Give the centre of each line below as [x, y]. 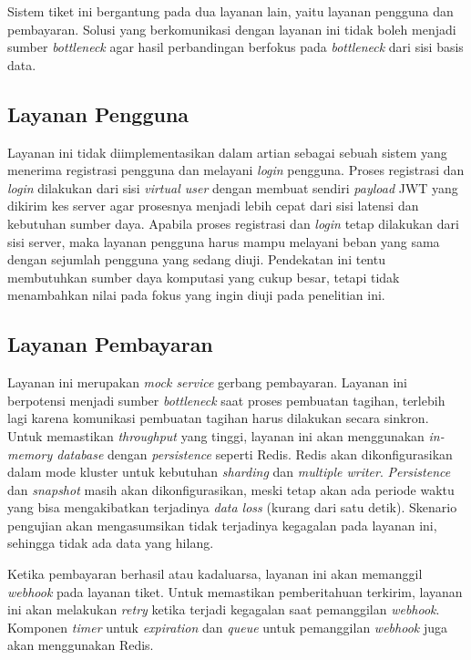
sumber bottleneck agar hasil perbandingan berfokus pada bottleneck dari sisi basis [235, 47]
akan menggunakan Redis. [81, 645]
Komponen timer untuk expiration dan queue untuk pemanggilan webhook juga [227, 627]
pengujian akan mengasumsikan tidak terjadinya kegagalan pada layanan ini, [222, 525]
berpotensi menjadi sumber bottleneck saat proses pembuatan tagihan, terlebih [226, 400]
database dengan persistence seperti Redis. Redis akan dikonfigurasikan [255, 454]
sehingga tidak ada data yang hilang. [111, 543]
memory [30, 454]
